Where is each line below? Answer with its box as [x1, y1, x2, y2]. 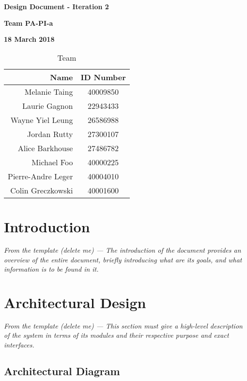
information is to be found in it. [4, 264, 99, 274]
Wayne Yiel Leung [10, 114, 73, 125]
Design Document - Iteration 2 [4, 1, 109, 11]
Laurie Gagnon [22, 100, 73, 111]
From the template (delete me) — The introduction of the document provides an [4, 244, 241, 255]
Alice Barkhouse [17, 142, 73, 154]
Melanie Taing [24, 86, 73, 97]
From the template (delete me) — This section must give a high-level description [4, 320, 243, 330]
